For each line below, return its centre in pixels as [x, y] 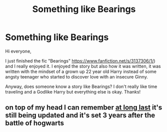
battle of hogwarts [34, 123]
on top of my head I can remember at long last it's [84, 108]
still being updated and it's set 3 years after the [80, 115]
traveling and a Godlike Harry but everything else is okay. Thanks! [73, 91]
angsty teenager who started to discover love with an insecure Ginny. [77, 76]
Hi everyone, [18, 51]
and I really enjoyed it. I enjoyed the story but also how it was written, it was [83, 66]
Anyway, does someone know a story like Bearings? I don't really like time [81, 86]
